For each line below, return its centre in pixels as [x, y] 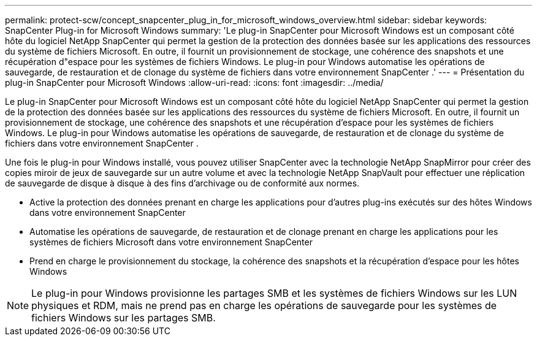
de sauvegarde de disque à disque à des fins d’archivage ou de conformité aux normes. [182, 183]
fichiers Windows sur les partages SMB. [124, 318]
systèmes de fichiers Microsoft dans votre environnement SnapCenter [171, 242]
